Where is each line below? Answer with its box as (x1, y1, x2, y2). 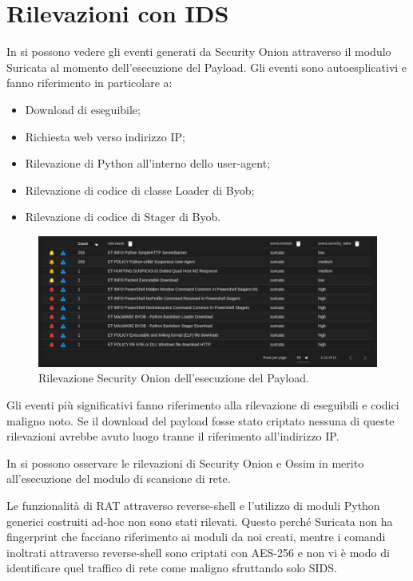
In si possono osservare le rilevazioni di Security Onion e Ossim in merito (6, 454, 364, 471)
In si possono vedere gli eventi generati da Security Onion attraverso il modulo (6, 43, 391, 60)
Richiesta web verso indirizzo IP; (25, 128, 185, 144)
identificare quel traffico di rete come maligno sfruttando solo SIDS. (6, 559, 337, 576)
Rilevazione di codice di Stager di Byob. (25, 208, 221, 225)
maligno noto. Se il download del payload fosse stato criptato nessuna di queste (6, 412, 395, 429)
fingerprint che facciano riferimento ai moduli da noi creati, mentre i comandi (6, 528, 386, 545)
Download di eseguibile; (25, 101, 141, 117)
